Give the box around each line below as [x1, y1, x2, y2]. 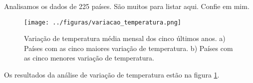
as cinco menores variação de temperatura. [24, 52, 154, 63]
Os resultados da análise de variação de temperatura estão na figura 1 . [4, 69, 220, 80]
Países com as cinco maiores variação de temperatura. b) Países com [24, 42, 233, 53]
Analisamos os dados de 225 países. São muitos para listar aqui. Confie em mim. [4, 1, 250, 11]
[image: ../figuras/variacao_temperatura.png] [24, 18, 181, 26]
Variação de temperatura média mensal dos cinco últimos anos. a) [24, 33, 226, 43]
